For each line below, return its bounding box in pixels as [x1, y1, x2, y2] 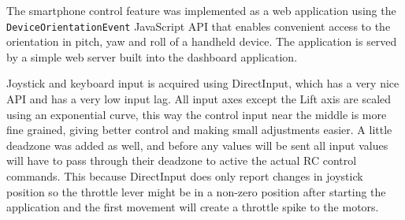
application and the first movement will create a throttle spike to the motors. [6, 199, 379, 215]
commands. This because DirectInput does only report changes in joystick [6, 168, 363, 184]
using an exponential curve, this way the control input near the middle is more [6, 106, 387, 122]
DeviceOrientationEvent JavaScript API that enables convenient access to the [6, 17, 391, 34]
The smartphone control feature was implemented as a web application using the [6, 2, 396, 18]
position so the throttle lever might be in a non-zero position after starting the [6, 183, 386, 199]
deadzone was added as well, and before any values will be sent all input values [6, 136, 388, 153]
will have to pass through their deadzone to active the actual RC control [6, 152, 357, 169]
